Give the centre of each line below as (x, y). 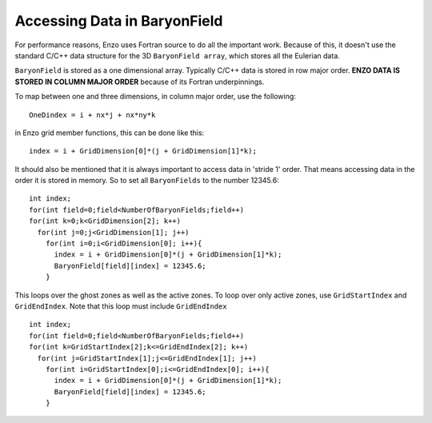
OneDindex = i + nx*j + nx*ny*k (92, 115)
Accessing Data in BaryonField (119, 21)
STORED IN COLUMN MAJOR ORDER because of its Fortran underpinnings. (140, 82)
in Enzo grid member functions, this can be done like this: (110, 133)
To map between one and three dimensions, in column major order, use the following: (155, 97)
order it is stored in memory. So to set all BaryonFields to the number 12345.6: (147, 181)
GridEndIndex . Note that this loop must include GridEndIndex (121, 306)
